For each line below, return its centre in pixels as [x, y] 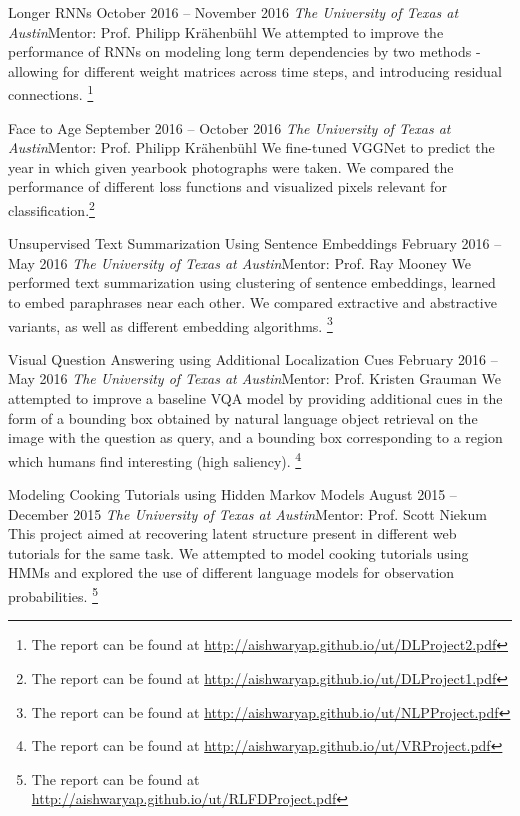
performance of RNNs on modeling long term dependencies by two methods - [244, 51]
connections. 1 [51, 93]
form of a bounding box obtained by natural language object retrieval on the [243, 417]
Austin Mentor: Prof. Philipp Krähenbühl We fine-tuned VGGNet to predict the [251, 147]
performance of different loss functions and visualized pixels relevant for [227, 186]
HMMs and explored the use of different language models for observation [231, 572]
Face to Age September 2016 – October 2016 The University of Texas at [229, 127]
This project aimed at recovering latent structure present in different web [232, 533]
